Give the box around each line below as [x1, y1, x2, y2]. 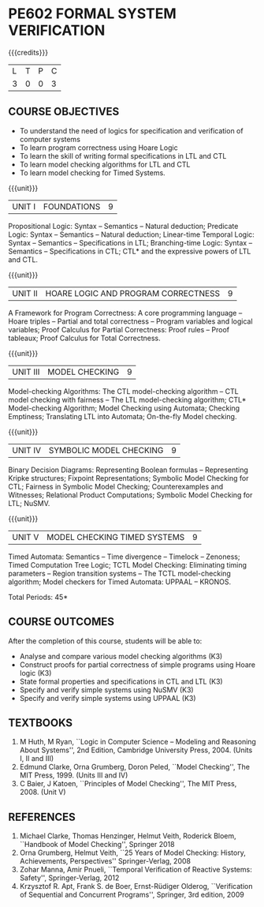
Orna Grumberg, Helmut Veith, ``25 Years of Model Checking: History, [19, 848, 246, 857]
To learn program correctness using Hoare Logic [19, 143, 179, 152]
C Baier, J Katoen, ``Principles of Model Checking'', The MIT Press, [19, 779, 237, 789]
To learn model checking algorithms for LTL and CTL [19, 159, 191, 169]
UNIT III [12, 366, 40, 377]
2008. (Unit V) [19, 787, 66, 797]
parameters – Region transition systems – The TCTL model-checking [8, 568, 231, 578]
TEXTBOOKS [8, 716, 73, 729]
